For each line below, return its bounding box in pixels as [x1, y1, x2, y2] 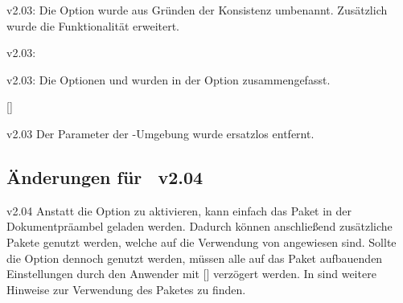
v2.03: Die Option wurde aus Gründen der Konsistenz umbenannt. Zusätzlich [6, 2, 388, 18]
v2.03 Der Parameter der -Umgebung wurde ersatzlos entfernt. [6, 125, 315, 141]
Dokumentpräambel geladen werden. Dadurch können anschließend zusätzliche [6, 218, 393, 235]
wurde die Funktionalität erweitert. [6, 17, 180, 34]
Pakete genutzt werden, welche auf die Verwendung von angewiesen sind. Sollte [6, 233, 397, 250]
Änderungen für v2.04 [6, 164, 204, 189]
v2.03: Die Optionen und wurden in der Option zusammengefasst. [6, 71, 331, 88]
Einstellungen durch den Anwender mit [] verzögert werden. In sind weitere [6, 265, 376, 282]
